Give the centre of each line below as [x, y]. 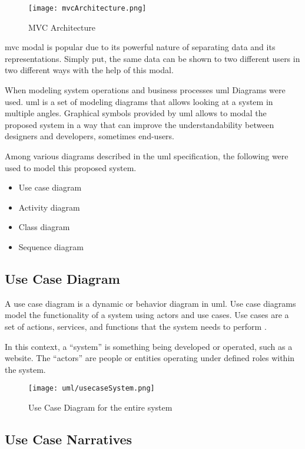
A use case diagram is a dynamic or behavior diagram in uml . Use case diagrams [150, 303]
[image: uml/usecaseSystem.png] [92, 389]
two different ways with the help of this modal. [89, 70]
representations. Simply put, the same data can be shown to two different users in [152, 58]
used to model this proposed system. [71, 167]
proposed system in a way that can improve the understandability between [140, 124]
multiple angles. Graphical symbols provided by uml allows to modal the [136, 113]
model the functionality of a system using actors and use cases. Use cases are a [147, 315]
